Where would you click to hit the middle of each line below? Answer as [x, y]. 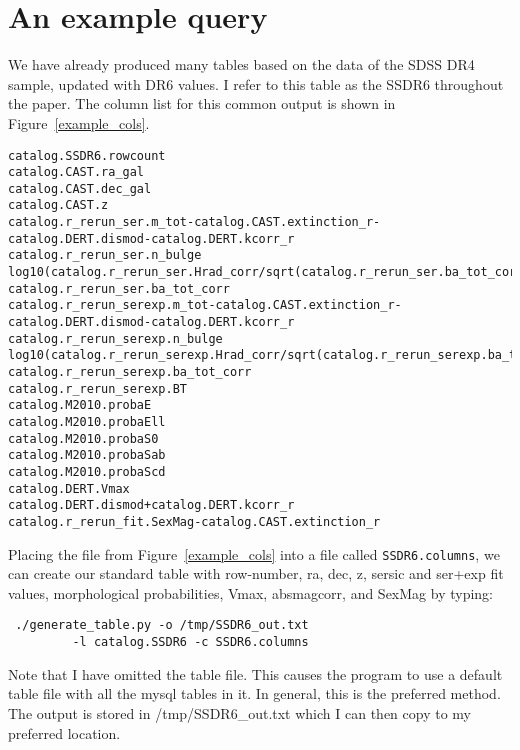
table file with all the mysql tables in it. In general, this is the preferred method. [254, 693]
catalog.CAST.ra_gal [76, 172]
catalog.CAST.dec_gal [80, 188]
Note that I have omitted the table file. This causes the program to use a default [255, 673]
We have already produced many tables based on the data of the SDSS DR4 [241, 64]
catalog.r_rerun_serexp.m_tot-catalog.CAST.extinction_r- [205, 305]
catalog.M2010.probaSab [87, 455]
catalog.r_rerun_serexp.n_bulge [115, 338]
